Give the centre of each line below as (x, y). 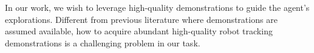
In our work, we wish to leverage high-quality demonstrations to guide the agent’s (157, 7)
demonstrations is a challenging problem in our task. (103, 42)
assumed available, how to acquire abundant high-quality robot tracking (139, 31)
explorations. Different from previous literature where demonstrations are (141, 19)
